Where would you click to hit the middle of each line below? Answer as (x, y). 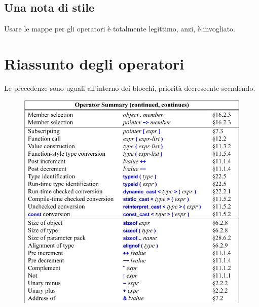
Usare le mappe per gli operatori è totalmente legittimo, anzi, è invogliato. (120, 29)
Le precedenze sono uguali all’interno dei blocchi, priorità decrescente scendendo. (130, 88)
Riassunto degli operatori (94, 63)
